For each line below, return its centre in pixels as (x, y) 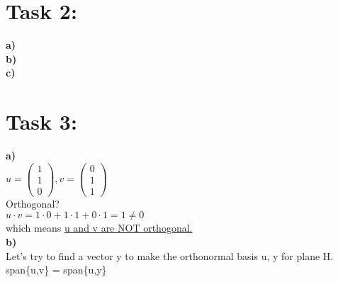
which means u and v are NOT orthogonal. (99, 228)
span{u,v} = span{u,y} (56, 270)
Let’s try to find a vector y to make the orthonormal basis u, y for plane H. (170, 255)
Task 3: (41, 122)
